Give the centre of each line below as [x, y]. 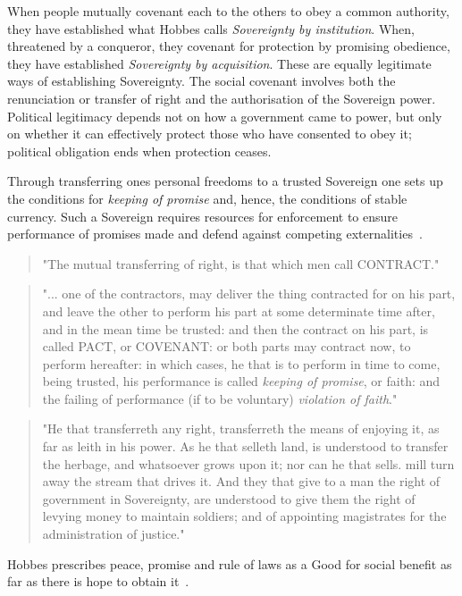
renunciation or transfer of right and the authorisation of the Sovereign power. [222, 98]
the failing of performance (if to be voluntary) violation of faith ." [220, 398]
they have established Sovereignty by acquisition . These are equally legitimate [219, 63]
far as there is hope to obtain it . [98, 581]
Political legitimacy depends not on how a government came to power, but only [225, 116]
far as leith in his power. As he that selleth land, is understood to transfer [245, 446]
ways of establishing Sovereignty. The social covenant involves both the [202, 81]
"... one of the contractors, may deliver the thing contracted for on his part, [249, 294]
